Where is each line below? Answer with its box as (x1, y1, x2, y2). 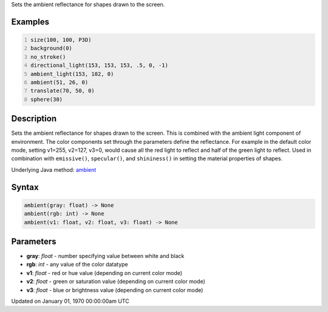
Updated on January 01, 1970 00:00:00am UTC (11, 297, 130, 305)
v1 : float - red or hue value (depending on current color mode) (26, 269, 182, 276)
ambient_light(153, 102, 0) (30, 70, 114, 77)
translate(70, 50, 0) (30, 87, 95, 94)
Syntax (11, 182, 39, 192)
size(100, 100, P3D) (30, 36, 92, 43)
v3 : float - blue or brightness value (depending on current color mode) (26, 286, 203, 294)
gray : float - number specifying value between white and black (26, 253, 185, 260)
